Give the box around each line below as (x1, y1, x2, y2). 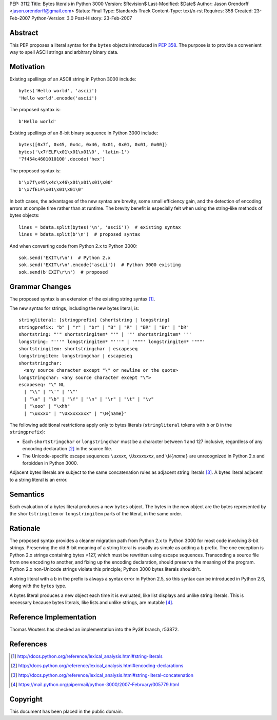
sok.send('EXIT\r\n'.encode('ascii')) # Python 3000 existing (18, 262, 181, 268)
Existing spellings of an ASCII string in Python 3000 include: (9, 76, 136, 82)
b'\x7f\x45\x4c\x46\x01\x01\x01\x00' (18, 179, 114, 185)
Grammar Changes (9, 282, 71, 291)
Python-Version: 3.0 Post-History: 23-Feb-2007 (31, 15, 132, 21)
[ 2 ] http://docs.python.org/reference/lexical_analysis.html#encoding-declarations (11, 663, 184, 669)
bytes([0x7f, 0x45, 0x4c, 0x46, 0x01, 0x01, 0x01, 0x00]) (18, 142, 168, 148)
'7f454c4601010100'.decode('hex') (18, 156, 105, 162)
